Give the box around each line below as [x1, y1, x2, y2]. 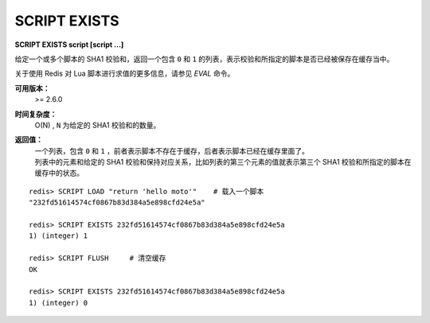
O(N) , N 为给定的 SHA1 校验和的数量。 [34, 120, 161, 130]
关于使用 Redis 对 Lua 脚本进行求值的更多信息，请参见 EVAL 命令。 [14, 68, 235, 79]
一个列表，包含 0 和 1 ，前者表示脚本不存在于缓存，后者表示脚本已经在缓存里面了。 [34, 146, 310, 155]
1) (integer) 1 [29, 232, 88, 240]
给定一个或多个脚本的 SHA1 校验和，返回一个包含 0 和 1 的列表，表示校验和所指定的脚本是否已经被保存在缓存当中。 [14, 54, 394, 64]
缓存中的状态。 [34, 168, 84, 178]
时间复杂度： [14, 109, 57, 119]
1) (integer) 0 [29, 298, 88, 307]
